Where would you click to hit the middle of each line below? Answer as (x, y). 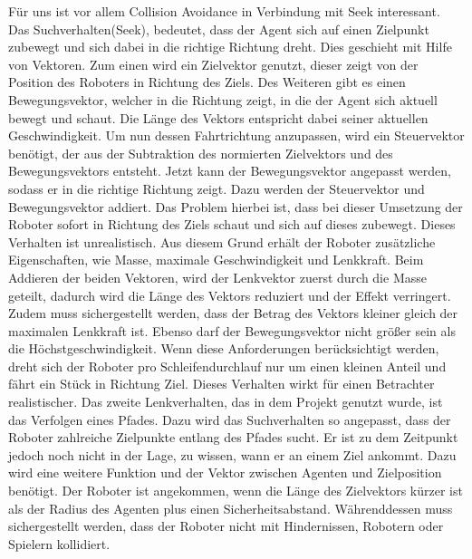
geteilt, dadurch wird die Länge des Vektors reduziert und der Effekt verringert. (230, 295)
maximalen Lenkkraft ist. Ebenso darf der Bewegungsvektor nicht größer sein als (232, 330)
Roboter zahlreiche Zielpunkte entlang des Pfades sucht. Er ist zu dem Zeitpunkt (233, 437)
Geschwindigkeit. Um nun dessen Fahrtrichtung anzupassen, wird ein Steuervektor (236, 135)
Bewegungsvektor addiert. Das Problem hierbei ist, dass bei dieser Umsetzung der (236, 206)
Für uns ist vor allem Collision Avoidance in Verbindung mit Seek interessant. (224, 11)
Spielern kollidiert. (59, 543)
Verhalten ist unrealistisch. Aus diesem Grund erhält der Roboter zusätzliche (222, 241)
